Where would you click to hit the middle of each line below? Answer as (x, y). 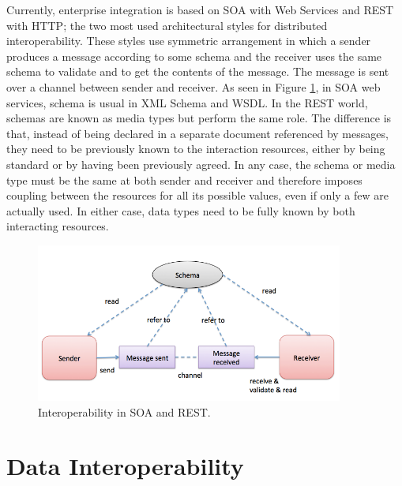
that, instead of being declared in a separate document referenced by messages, (197, 133)
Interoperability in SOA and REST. (124, 411)
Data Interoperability (125, 466)
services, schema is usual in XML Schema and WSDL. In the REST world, (187, 102)
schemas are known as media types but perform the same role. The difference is (199, 118)
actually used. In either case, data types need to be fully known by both (181, 210)
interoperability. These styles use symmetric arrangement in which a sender (189, 41)
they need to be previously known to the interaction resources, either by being (196, 149)
